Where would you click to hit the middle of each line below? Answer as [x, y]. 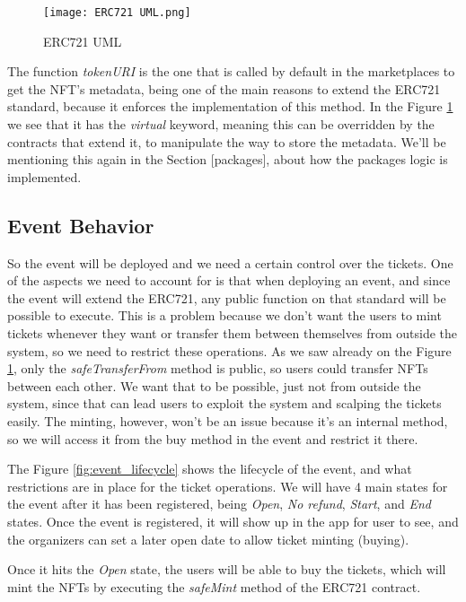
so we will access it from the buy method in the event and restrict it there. [213, 438]
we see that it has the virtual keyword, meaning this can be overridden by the [221, 124]
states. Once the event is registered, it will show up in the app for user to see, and [233, 521]
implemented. [44, 176]
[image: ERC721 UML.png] [117, 13]
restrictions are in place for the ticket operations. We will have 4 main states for [228, 486]
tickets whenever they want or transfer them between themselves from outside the [233, 332]
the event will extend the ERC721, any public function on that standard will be [227, 297]
